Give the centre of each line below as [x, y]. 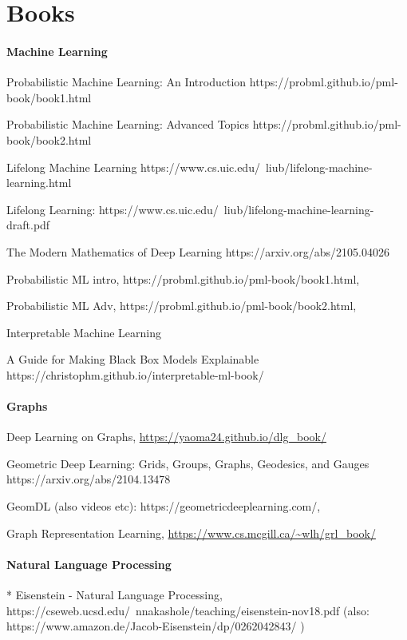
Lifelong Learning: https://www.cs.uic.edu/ [113, 209]
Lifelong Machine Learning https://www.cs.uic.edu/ [133, 167]
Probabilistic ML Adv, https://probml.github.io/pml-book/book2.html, [182, 306]
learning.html [39, 183]
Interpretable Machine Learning [84, 332]
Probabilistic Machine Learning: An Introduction [126, 82]
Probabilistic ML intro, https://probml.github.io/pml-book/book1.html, [183, 278]
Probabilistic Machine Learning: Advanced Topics [128, 124]
